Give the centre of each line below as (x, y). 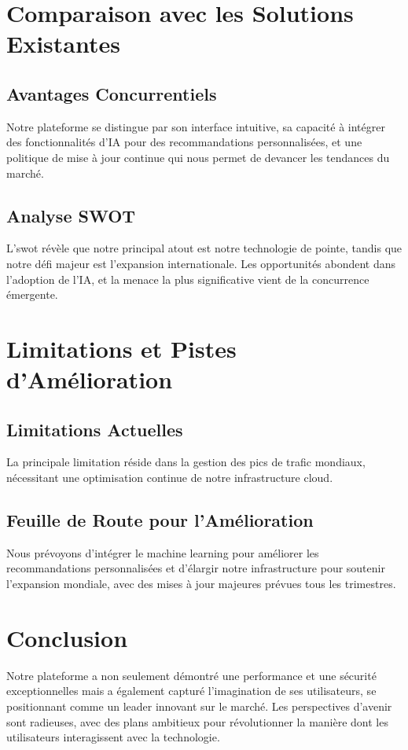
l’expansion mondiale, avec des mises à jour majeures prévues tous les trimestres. (201, 584)
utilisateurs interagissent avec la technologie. (113, 737)
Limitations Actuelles (95, 429)
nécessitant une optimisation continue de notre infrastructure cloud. (170, 478)
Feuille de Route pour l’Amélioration (160, 520)
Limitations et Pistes (121, 348)
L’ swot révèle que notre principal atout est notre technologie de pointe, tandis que (204, 248)
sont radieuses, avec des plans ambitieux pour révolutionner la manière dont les (197, 721)
